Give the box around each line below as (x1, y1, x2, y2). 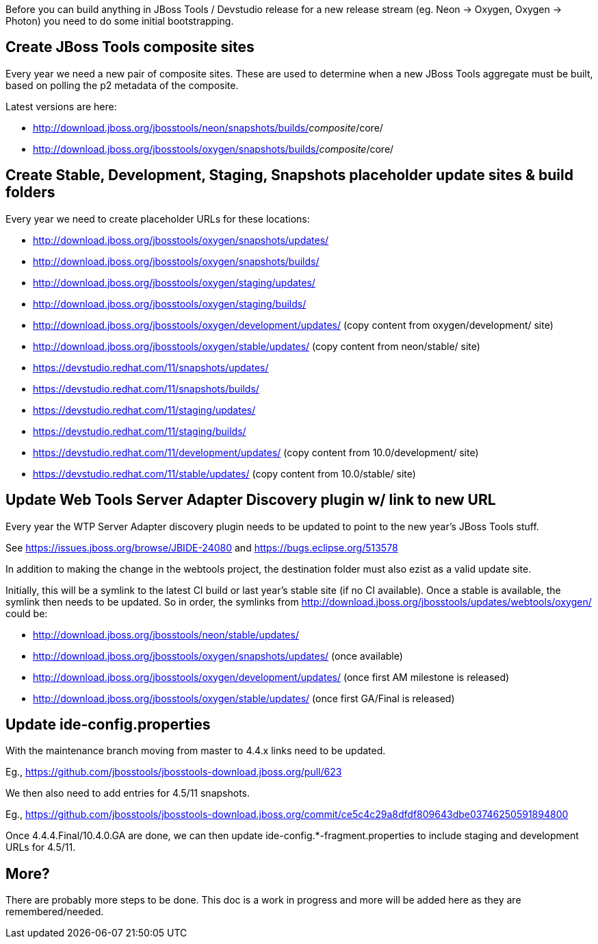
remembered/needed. (5, 906, 104, 918)
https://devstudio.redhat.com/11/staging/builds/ (33, 425, 246, 437)
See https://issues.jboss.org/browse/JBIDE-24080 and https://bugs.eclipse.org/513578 (5, 541, 398, 554)
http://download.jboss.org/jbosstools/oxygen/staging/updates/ (33, 276, 315, 288)
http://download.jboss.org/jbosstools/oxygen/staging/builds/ (33, 297, 307, 310)
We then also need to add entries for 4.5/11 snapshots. (5, 787, 250, 799)
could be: (5, 607, 48, 619)
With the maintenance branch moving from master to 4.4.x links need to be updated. (5, 745, 386, 757)
